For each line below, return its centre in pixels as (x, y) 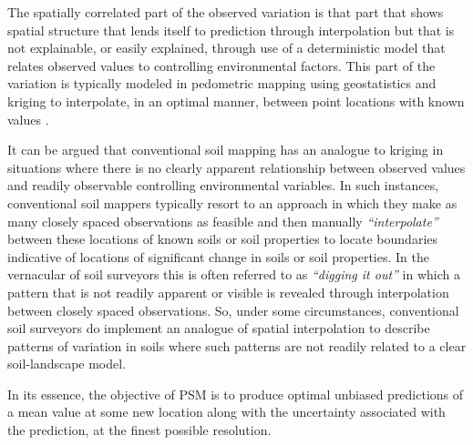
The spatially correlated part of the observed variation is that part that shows (226, 12)
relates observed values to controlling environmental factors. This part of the (221, 65)
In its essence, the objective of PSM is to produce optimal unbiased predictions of (236, 394)
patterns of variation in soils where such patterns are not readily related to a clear (237, 345)
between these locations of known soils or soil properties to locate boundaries (223, 239)
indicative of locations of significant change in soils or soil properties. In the (218, 256)
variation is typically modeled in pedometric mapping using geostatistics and (222, 83)
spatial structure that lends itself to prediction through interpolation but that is (231, 30)
